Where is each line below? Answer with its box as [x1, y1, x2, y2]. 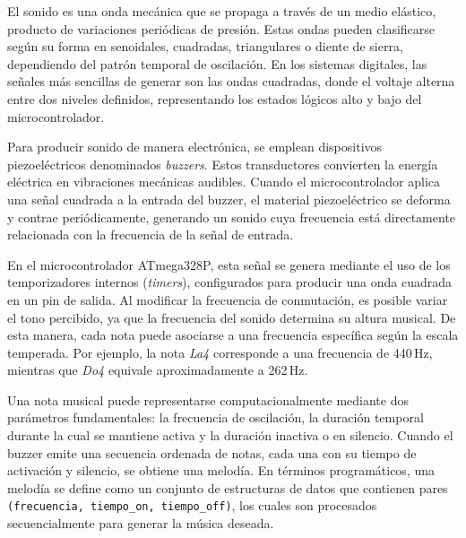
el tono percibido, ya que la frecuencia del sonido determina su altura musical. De [7, 308, 456, 326]
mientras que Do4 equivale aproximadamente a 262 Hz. [7, 360, 308, 379]
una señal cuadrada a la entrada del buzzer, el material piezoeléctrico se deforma [7, 189, 451, 208]
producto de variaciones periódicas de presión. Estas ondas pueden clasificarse [7, 19, 436, 38]
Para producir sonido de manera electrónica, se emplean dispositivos [7, 137, 383, 156]
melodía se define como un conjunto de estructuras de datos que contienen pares [7, 478, 448, 497]
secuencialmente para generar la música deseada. [7, 514, 274, 533]
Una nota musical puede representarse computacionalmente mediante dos [7, 390, 409, 409]
